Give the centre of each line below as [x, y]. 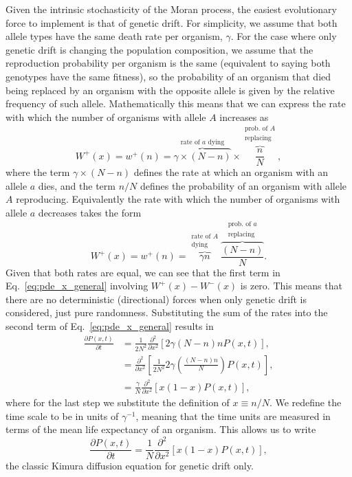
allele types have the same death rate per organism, [114, 36]
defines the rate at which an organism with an [231, 172]
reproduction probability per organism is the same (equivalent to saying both [168, 63]
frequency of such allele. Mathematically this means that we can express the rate [176, 103]
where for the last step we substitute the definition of [118, 402]
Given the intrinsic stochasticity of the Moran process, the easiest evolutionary [171, 9]
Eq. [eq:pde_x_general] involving [77, 286]
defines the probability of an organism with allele [243, 185]
